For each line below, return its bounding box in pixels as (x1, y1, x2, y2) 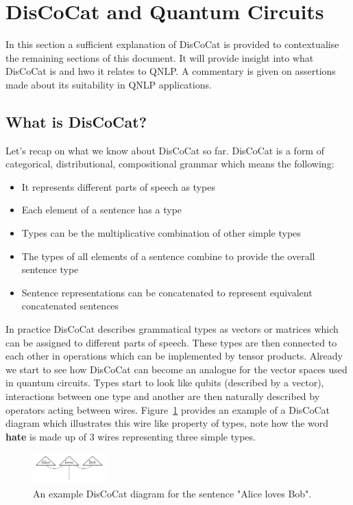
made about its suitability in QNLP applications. (5, 77, 212, 91)
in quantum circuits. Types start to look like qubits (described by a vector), (5, 375, 324, 390)
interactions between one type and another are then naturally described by (5, 389, 320, 403)
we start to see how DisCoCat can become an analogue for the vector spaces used (5, 362, 348, 376)
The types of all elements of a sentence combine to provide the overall (21, 248, 315, 263)
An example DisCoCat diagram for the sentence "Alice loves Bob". (33, 486, 312, 500)
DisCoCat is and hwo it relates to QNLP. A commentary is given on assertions (5, 64, 336, 78)
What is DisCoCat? (5, 110, 147, 132)
